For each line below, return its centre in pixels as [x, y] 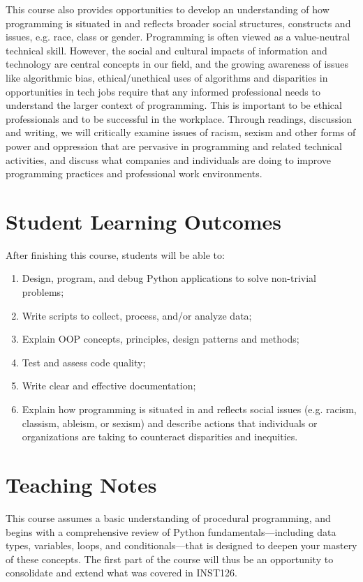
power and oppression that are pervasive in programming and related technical [174, 145]
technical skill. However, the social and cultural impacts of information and [166, 50]
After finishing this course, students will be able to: [115, 254]
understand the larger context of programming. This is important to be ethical [174, 105]
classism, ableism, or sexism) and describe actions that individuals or [170, 423]
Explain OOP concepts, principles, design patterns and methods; [161, 339]
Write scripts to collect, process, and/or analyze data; [137, 315]
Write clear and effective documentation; [109, 386]
